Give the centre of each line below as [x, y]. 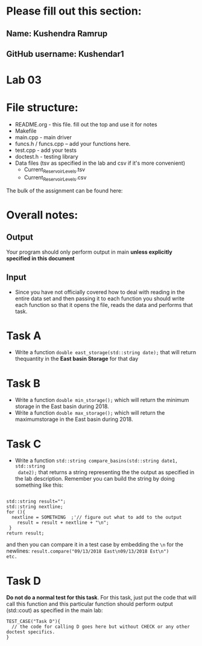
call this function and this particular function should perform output [90, 604]
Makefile [26, 131]
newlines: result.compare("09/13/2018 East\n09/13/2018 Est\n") [88, 551]
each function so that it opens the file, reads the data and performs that [104, 305]
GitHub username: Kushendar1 [65, 54]
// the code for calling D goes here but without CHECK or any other [101, 627]
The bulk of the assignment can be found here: [65, 190]
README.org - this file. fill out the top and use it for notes [86, 125]
